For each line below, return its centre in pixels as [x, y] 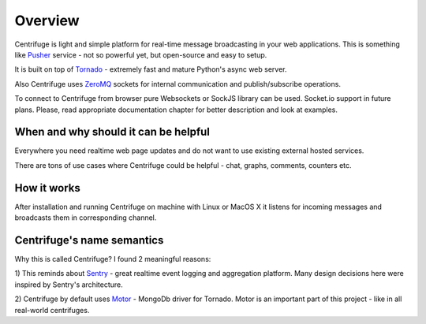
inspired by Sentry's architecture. [69, 285]
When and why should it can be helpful [112, 132]
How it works [47, 188]
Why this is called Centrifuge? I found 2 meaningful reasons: [113, 259]
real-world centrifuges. [52, 310]
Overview [47, 20]
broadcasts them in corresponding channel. [86, 218]
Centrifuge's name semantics [89, 240]
